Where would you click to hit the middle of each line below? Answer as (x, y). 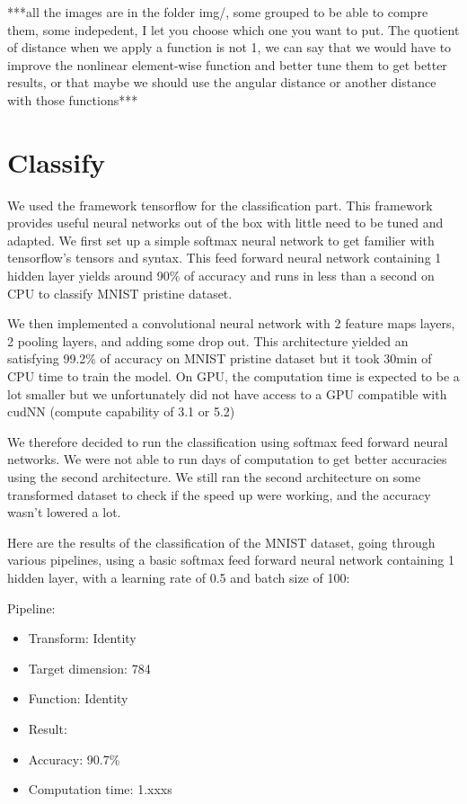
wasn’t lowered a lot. (64, 512)
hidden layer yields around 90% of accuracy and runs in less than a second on (221, 276)
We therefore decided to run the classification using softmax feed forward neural (228, 441)
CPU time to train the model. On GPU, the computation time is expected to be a (233, 376)
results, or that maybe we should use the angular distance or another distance (222, 82)
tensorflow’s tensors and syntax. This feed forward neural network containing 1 (225, 258)
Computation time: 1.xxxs (100, 789)
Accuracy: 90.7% (74, 759)
